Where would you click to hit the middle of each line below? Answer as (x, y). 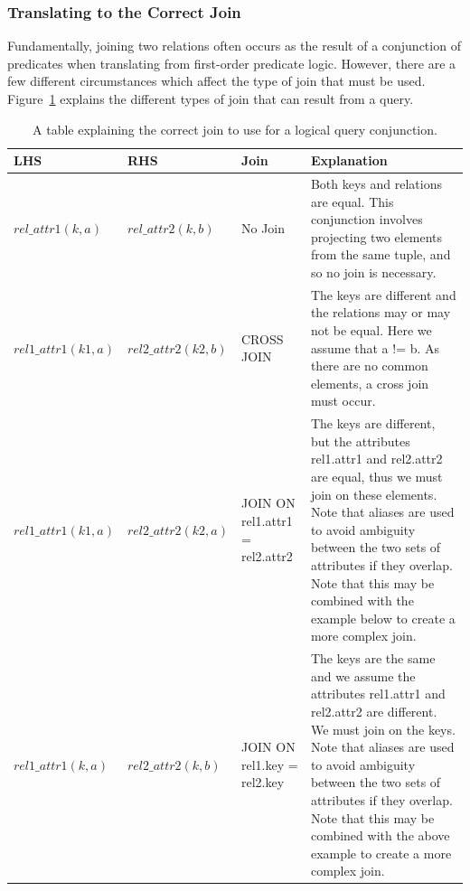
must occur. (343, 401)
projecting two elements (376, 236)
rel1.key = (269, 764)
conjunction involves (367, 219)
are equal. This (352, 201)
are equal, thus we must (376, 477)
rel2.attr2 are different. (374, 711)
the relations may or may (381, 312)
